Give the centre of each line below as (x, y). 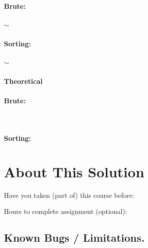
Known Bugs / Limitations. (74, 238)
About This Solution (74, 171)
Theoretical (23, 81)
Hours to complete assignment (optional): (66, 211)
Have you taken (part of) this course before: (69, 195)
